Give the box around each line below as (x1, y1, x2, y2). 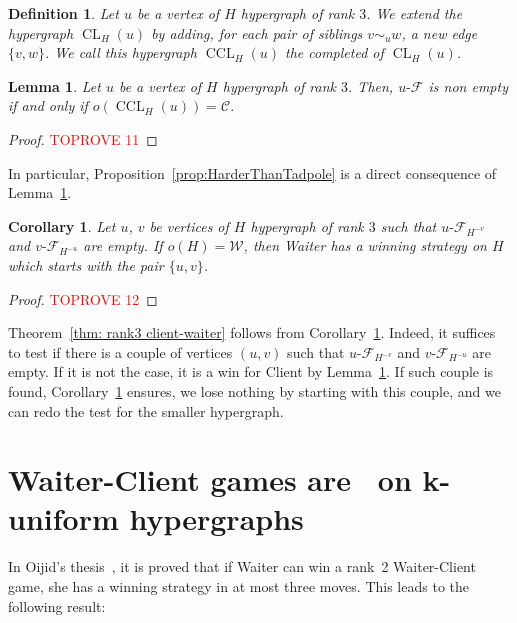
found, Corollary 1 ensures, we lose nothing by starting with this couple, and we (8, 380, 501, 401)
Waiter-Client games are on (8, 459, 412, 500)
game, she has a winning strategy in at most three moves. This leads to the (8, 576, 469, 596)
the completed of (285, 42, 384, 63)
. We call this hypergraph (45, 42, 197, 63)
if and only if (8, 95, 88, 116)
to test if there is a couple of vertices (8, 341, 233, 362)
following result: (8, 595, 106, 616)
